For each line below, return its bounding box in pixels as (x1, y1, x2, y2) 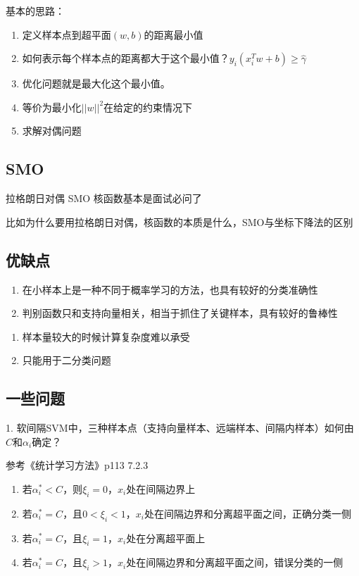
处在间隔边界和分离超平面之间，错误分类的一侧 (126, 555, 344, 570)
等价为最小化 (22, 99, 82, 114)
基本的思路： (6, 4, 65, 18)
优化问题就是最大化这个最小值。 (22, 76, 170, 91)
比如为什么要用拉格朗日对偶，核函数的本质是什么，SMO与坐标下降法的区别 (6, 214, 353, 229)
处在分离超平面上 (126, 530, 206, 545)
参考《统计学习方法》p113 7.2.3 (6, 458, 149, 472)
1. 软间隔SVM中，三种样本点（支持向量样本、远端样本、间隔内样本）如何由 (6, 420, 354, 435)
